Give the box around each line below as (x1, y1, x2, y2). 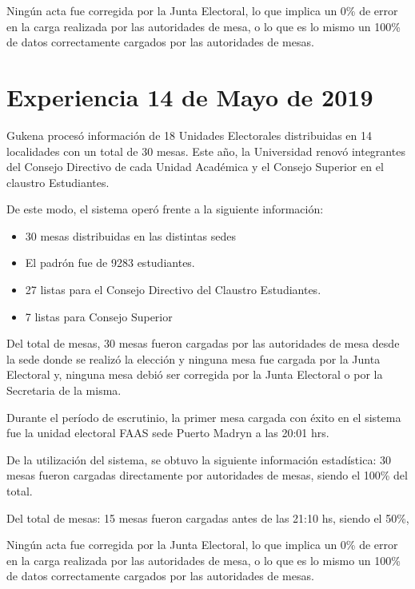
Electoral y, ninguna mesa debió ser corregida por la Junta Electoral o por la (6, 366, 383, 383)
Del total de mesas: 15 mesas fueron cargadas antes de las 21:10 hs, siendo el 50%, (6, 509, 409, 526)
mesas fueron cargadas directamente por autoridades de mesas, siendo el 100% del (6, 467, 408, 484)
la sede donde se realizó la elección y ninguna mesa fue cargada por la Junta (6, 350, 381, 367)
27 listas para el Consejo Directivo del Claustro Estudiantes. (25, 281, 321, 298)
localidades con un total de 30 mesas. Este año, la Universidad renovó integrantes (6, 142, 405, 159)
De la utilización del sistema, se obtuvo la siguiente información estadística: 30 (6, 451, 391, 468)
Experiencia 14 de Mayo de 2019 (6, 80, 373, 113)
